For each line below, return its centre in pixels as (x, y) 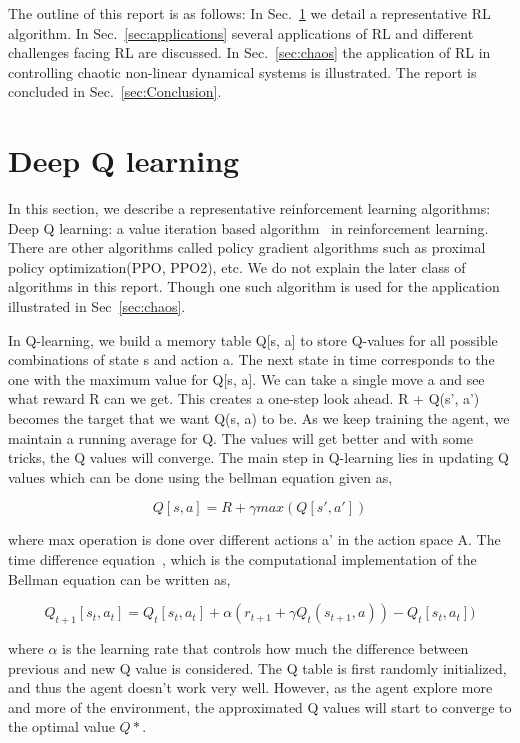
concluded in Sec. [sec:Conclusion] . (115, 91)
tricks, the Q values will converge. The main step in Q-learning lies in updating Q (258, 457)
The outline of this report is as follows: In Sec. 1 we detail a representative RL (249, 13)
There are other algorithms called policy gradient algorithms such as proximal (247, 247)
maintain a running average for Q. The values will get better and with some (241, 437)
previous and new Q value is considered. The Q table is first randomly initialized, (257, 667)
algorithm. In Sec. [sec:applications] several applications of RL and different (241, 32)
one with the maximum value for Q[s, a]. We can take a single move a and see (246, 378)
